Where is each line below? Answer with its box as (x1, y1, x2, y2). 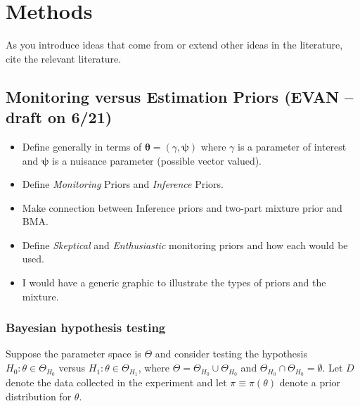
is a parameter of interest (238, 139, 347, 153)
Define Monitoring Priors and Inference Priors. (22, 177, 224, 191)
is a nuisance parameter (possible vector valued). (52, 153, 262, 167)
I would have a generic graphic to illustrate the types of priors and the (22, 275, 326, 290)
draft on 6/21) (6, 106, 112, 128)
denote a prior (279, 374, 341, 389)
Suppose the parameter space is (6, 346, 141, 361)
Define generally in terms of (22, 139, 142, 153)
